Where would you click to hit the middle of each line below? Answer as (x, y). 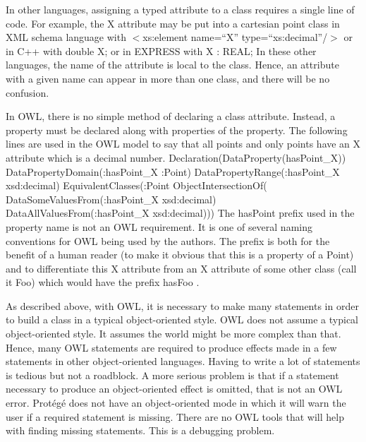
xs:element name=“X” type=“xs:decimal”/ (235, 37)
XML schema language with (66, 37)
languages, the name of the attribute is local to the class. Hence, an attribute (172, 65)
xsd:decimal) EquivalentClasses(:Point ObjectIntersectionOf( (136, 185)
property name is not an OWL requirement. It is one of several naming (159, 226)
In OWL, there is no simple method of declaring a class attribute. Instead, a (171, 116)
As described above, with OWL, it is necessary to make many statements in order (182, 305)
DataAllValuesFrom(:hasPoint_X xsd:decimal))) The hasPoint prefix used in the (180, 213)
